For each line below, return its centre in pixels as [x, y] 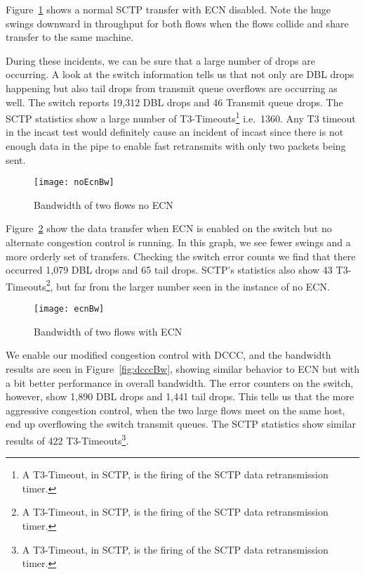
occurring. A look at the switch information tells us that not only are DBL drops [180, 74]
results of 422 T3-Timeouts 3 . [67, 439]
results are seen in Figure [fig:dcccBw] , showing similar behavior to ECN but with [183, 368]
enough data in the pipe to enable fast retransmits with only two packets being [176, 146]
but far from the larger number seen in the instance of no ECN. [193, 286]
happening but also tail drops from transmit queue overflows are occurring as [172, 88]
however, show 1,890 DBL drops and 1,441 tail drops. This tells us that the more [180, 396]
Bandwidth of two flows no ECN [104, 204]
